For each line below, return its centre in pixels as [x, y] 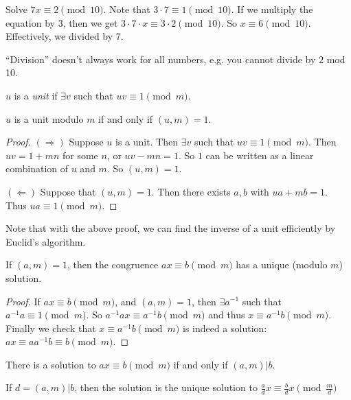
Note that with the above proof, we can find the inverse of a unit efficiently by [171, 228]
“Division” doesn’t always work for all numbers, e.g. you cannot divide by [161, 59]
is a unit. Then [147, 142]
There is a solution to [51, 364]
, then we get [90, 22]
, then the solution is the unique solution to [166, 387]
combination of [37, 168]
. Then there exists [191, 191]
